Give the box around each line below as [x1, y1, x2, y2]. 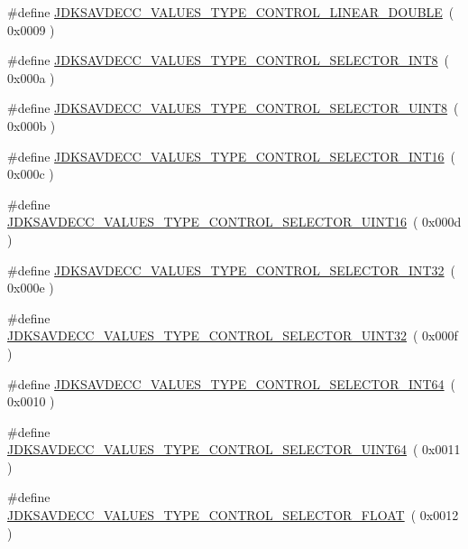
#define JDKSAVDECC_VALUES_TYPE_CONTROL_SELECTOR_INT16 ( [7, 146, 456, 165]
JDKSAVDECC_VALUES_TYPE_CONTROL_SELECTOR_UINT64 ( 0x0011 [7, 440, 461, 459]
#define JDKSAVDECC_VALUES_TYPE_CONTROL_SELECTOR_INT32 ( [7, 260, 456, 279]
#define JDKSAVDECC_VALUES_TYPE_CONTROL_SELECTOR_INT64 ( [7, 374, 456, 393]
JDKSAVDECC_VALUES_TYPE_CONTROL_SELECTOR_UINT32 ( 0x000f [7, 326, 458, 345]
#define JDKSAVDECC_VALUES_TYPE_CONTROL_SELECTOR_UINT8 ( [7, 98, 459, 117]
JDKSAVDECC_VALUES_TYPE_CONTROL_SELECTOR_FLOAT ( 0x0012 [7, 506, 459, 525]
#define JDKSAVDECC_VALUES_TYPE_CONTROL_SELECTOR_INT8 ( [7, 51, 450, 70]
